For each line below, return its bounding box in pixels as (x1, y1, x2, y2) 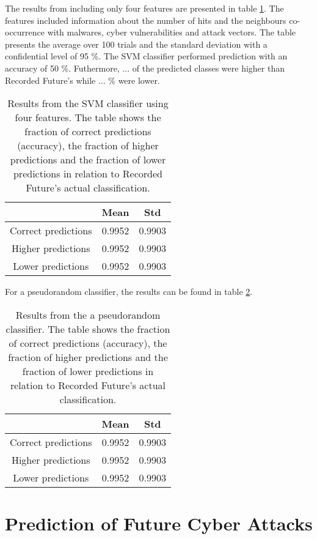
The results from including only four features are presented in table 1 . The (5, 2, 284, 14)
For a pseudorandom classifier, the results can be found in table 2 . (5, 285, 253, 298)
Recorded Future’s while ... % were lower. (5, 73, 160, 86)
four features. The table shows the (15, 110, 161, 125)
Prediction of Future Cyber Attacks (5, 510, 313, 535)
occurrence (5, 26, 45, 39)
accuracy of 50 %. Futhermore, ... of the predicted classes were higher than (5, 61, 285, 74)
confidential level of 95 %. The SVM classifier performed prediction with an (5, 50, 288, 62)
